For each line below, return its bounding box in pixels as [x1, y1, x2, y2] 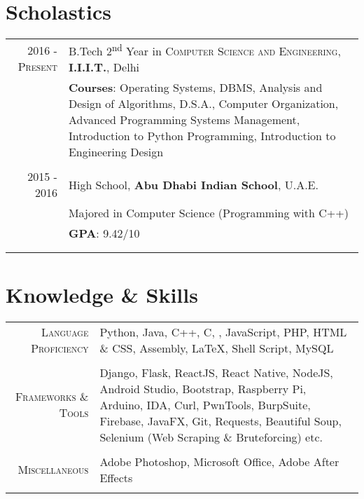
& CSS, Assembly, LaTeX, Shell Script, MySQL [99, 339, 334, 356]
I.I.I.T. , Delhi [68, 59, 139, 76]
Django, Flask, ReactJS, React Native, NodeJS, [99, 364, 333, 381]
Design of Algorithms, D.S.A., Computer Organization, [68, 95, 339, 112]
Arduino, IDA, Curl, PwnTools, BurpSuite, [99, 396, 311, 413]
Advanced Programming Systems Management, [68, 111, 300, 128]
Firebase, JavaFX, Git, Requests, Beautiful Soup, [99, 412, 342, 429]
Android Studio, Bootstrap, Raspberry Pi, [99, 380, 307, 397]
